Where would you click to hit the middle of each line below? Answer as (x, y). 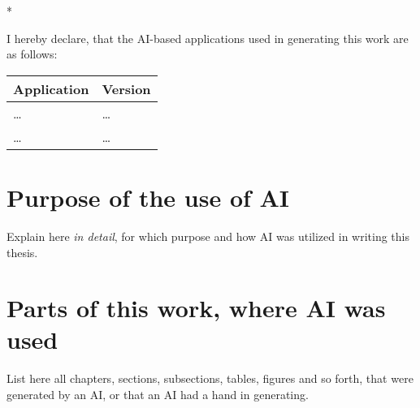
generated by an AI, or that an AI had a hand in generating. (158, 394)
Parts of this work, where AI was (196, 308)
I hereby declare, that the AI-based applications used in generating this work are (208, 38)
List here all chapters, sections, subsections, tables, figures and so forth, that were (210, 378)
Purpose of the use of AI (148, 197)
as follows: (32, 54)
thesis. (22, 252)
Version (126, 88)
